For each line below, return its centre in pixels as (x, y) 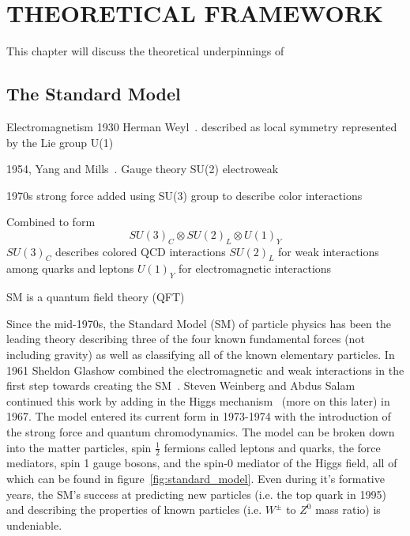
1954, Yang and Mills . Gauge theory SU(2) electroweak (143, 169)
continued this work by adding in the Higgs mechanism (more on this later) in (198, 400)
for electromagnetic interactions (255, 268)
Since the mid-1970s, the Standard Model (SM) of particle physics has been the (199, 323)
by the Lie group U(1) (60, 142)
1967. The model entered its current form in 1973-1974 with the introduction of (199, 416)
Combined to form (51, 222)
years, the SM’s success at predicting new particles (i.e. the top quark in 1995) (196, 494)
